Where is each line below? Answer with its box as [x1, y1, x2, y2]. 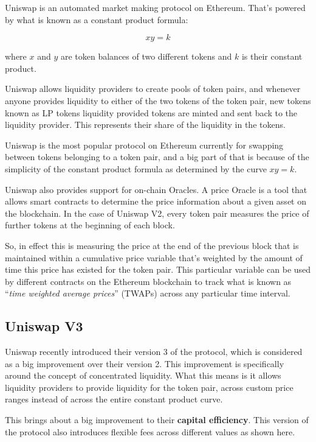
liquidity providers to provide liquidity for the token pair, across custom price [5, 381, 294, 393]
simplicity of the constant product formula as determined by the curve [5, 162, 267, 175]
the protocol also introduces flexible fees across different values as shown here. [5, 425, 295, 438]
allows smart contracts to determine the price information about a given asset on [5, 195, 306, 208]
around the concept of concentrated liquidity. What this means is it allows [5, 369, 281, 382]
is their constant [241, 50, 303, 63]
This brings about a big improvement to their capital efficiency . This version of [5, 413, 309, 426]
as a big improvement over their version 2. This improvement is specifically [5, 357, 284, 370]
